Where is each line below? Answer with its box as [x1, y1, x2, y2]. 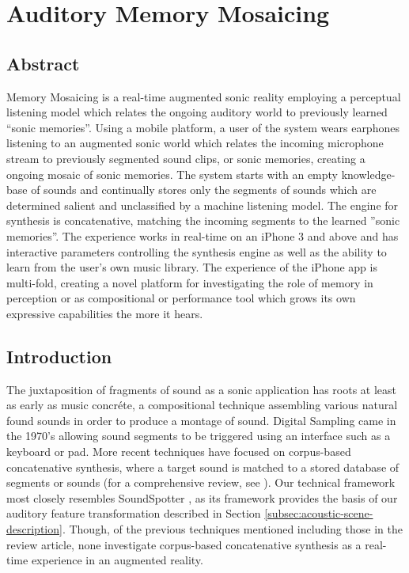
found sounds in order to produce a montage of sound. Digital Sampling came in [6, 412, 396, 428]
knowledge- [341, 165, 396, 182]
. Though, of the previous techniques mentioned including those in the [62, 521, 403, 537]
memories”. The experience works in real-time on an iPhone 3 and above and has [6, 227, 399, 244]
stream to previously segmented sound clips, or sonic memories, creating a [6, 150, 365, 166]
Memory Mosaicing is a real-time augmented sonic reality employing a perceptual [6, 88, 401, 104]
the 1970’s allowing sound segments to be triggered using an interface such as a [6, 427, 391, 444]
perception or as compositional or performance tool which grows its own [6, 290, 356, 306]
